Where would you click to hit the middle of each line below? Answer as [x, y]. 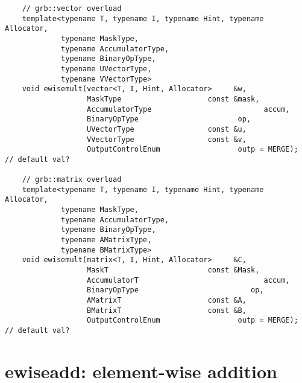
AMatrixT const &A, [167, 301]
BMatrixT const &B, [167, 310]
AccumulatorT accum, [188, 280]
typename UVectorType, [106, 69]
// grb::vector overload [72, 8]
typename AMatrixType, [106, 240]
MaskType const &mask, [173, 99]
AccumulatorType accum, [188, 109]
